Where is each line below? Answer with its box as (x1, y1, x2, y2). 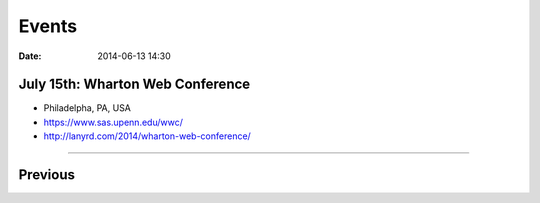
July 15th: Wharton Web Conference (18, 76, 251, 93)
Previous (18, 166, 75, 184)
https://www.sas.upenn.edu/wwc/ (43, 116, 184, 128)
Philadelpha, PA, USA (43, 102, 132, 114)
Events (18, 15, 78, 37)
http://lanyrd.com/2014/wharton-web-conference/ (43, 130, 252, 142)
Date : (18, 50, 42, 62)
